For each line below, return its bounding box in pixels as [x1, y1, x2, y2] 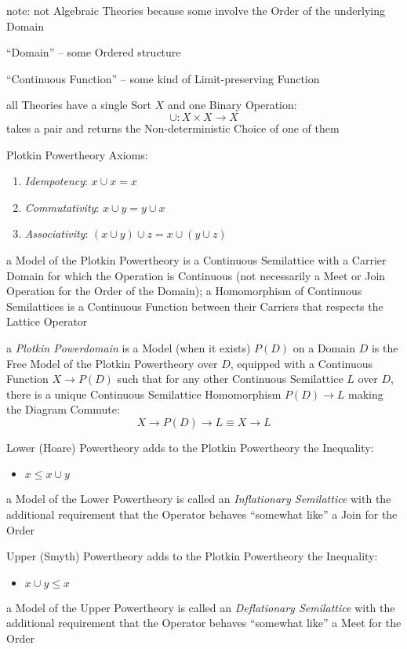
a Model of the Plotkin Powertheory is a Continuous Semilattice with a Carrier [6, 251, 387, 268]
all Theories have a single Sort [6, 97, 151, 113]
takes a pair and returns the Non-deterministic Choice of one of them [6, 119, 340, 136]
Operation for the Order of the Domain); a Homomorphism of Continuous [6, 283, 362, 299]
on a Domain [293, 339, 355, 355]
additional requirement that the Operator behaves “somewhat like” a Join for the [6, 506, 398, 523]
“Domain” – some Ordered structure [6, 44, 181, 60]
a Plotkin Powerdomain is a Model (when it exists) [6, 339, 251, 355]
